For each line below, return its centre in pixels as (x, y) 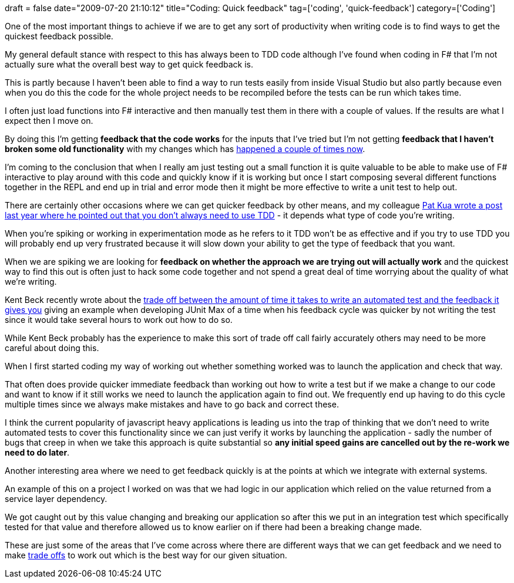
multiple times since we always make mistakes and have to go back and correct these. (172, 404)
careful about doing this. (52, 348)
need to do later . (37, 452)
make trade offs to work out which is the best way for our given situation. (146, 555)
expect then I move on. (49, 121)
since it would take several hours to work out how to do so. (119, 320)
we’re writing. (31, 282)
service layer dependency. (56, 499)
